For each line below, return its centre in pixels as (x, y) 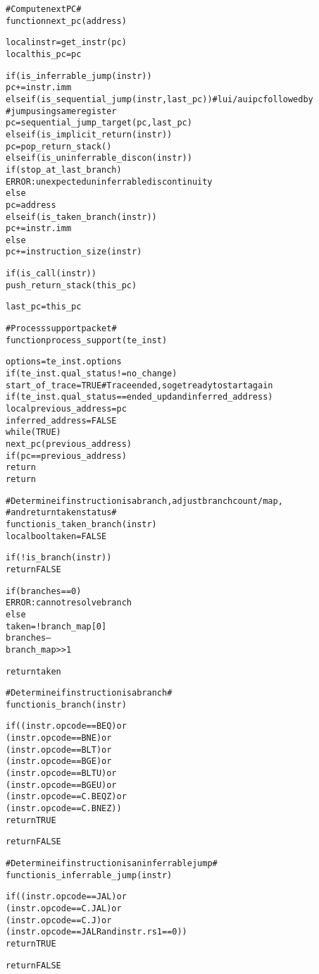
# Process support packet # (61, 329)
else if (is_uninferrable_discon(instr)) (99, 158)
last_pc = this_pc (44, 307)
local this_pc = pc (44, 54)
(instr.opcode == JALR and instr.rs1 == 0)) (96, 932)
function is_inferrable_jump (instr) (89, 875)
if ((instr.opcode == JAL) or (66, 897)
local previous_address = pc (66, 409)
